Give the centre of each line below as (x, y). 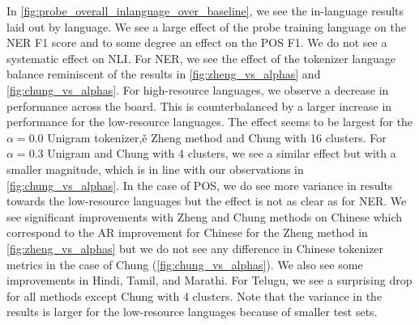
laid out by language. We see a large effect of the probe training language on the (206, 26)
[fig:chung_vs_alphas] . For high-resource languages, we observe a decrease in (198, 89)
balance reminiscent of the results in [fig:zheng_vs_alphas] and (164, 74)
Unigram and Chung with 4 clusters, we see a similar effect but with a (222, 153)
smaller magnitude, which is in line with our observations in (155, 169)
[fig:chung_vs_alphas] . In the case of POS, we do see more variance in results (200, 185)
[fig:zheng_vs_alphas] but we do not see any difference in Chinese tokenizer (195, 248)
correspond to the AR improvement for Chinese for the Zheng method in (187, 232)
